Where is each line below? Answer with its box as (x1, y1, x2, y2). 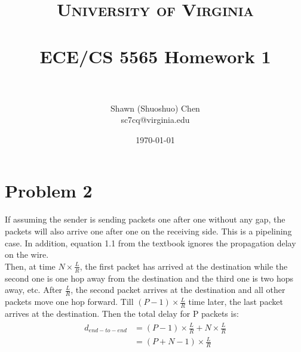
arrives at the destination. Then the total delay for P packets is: (5, 307, 239, 319)
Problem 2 (5, 178, 93, 203)
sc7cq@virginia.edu (121, 113, 190, 126)
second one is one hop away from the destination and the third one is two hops (5, 271, 294, 284)
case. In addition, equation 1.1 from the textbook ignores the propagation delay (5, 236, 296, 249)
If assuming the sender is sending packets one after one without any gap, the (5, 213, 285, 226)
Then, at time (5, 260, 56, 272)
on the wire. (5, 248, 49, 261)
